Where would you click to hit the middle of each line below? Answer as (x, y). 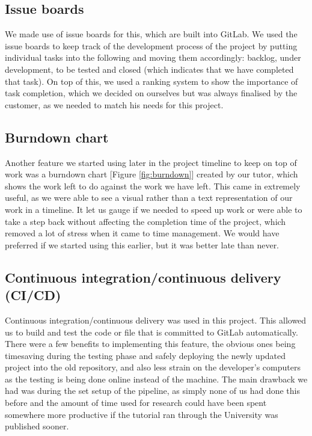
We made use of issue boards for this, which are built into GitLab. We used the (151, 34)
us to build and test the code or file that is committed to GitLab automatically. (151, 332)
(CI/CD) (33, 295)
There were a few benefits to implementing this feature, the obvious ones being (150, 344)
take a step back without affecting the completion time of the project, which (145, 221)
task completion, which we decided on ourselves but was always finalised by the (151, 93)
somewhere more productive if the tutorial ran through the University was (142, 414)
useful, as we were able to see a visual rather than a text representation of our (149, 198)
